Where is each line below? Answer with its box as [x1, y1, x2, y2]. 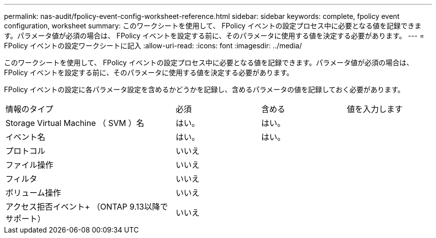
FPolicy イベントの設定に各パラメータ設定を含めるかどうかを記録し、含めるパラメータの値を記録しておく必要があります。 [4, 85, 405, 94]
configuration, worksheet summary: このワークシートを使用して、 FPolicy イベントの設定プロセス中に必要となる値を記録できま [4, 21, 422, 30]
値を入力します [347, 104, 403, 114]
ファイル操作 [5, 160, 54, 170]
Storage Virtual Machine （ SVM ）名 [5, 118, 144, 128]
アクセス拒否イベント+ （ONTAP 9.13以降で [5, 202, 168, 212]
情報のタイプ [5, 104, 54, 114]
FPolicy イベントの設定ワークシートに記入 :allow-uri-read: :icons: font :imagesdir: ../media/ [4, 41, 302, 50]
